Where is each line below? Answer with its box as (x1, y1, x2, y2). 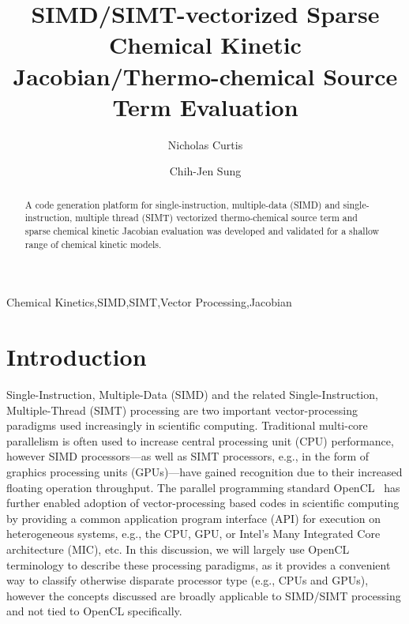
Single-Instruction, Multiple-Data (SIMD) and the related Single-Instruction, (6, 386, 378, 403)
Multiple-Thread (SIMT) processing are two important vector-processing (6, 401, 358, 418)
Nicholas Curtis (167, 136, 243, 152)
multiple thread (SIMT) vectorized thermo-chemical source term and (75, 211, 358, 224)
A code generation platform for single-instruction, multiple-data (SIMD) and (24, 197, 340, 211)
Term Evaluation (112, 90, 298, 122)
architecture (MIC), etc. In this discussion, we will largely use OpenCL (6, 540, 350, 557)
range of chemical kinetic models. (24, 237, 162, 250)
